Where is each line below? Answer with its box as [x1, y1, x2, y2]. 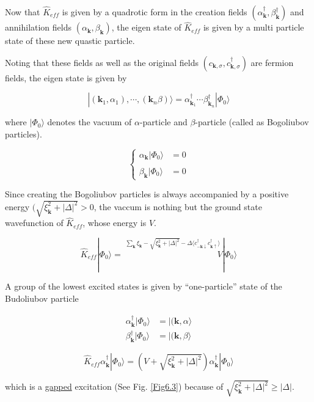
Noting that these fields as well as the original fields [5, 56, 199, 68]
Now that [5, 5, 40, 18]
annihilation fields [5, 21, 72, 34]
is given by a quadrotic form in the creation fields [62, 5, 247, 18]
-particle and [139, 115, 188, 128]
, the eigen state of [111, 21, 181, 34]
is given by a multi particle [203, 21, 304, 34]
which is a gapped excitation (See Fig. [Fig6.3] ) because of [5, 380, 224, 393]
